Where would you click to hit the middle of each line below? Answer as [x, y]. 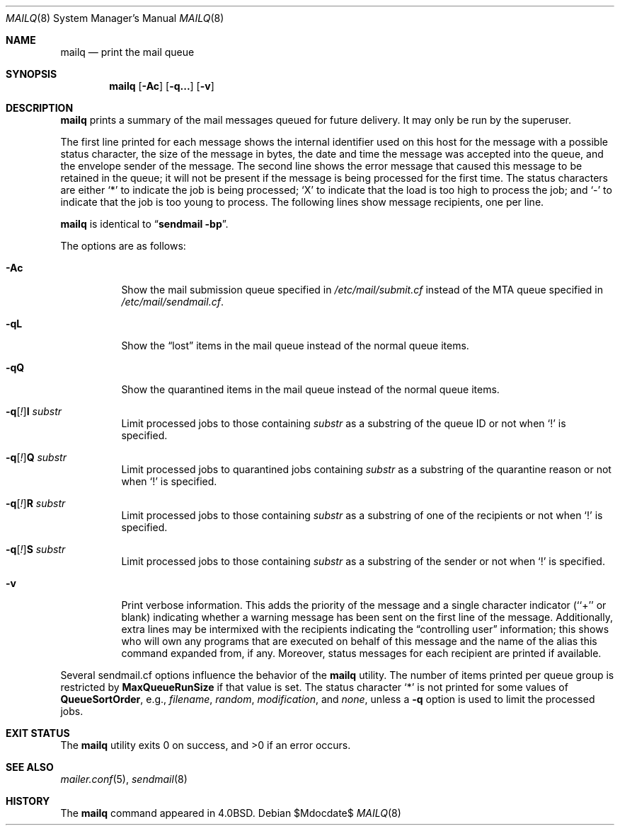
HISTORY [28, 801]
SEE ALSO [30, 767]
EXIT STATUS [38, 733]
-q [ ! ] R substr [36, 503]
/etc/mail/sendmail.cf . [172, 302]
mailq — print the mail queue [127, 52]
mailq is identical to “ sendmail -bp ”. [144, 224]
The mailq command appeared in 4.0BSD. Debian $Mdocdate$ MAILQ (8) [231, 813]
